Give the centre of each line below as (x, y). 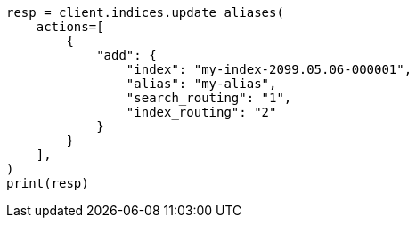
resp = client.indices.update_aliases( (145, 12)
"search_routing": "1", (209, 98)
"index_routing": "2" (201, 112)
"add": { (126, 55)
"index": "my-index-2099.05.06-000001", (269, 69)
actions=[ (70, 27)
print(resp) (48, 183)
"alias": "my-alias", (201, 84)
